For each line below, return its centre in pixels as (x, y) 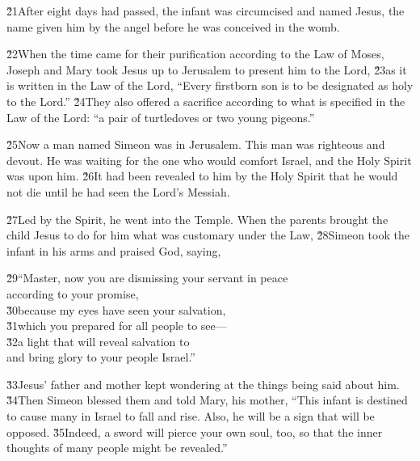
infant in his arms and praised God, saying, (114, 250)
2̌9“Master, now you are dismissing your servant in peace (147, 278)
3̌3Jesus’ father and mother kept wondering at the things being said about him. (203, 384)
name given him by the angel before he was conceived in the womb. (173, 26)
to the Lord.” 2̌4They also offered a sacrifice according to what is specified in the (206, 101)
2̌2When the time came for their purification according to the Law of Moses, (195, 54)
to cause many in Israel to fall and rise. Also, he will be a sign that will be (191, 416)
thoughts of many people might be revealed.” (117, 448)
